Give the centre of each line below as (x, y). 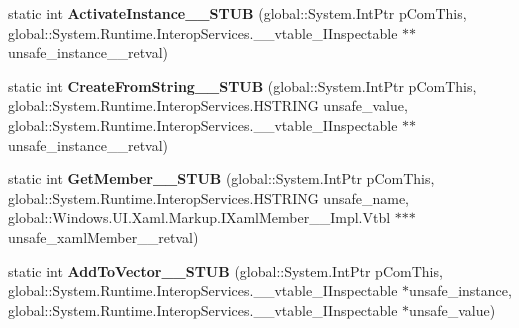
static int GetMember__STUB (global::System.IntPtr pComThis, (221, 178)
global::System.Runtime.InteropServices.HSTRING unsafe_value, (208, 105)
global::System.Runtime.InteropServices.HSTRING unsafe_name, (208, 197)
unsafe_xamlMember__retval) (103, 236)
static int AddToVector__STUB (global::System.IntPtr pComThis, (225, 270)
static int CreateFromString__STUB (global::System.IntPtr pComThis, (242, 85)
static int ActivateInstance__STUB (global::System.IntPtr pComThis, (237, 13)
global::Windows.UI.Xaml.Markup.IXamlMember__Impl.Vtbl (199, 217)
